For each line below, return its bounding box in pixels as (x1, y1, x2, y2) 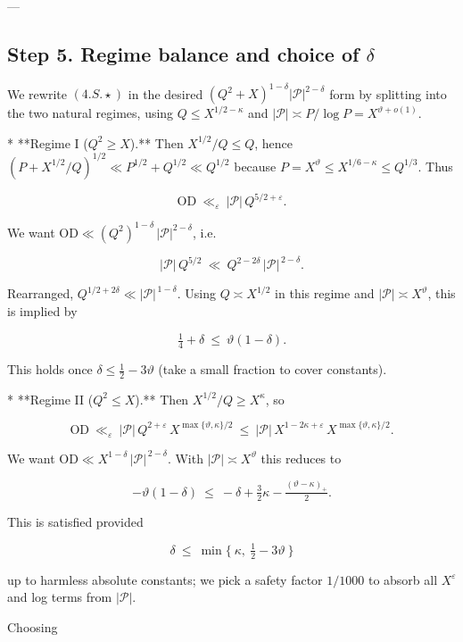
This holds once (7, 360, 93, 379)
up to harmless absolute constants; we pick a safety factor (7, 570, 323, 588)
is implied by (7, 302, 78, 321)
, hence (254, 133, 294, 152)
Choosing (7, 617, 58, 636)
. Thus (418, 156, 453, 175)
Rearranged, (7, 284, 74, 303)
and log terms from (7, 588, 112, 606)
